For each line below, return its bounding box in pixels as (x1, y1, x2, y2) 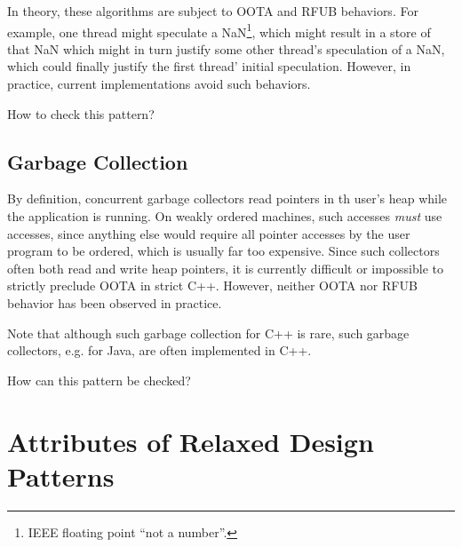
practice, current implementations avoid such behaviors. (7, 75, 311, 93)
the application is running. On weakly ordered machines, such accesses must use (7, 207, 442, 226)
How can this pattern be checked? (7, 370, 191, 389)
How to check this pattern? (7, 104, 155, 123)
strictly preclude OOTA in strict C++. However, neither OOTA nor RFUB (7, 276, 418, 295)
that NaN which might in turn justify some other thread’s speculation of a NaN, (7, 39, 445, 58)
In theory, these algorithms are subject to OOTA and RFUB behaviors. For (7, 2, 418, 20)
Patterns (7, 457, 115, 494)
